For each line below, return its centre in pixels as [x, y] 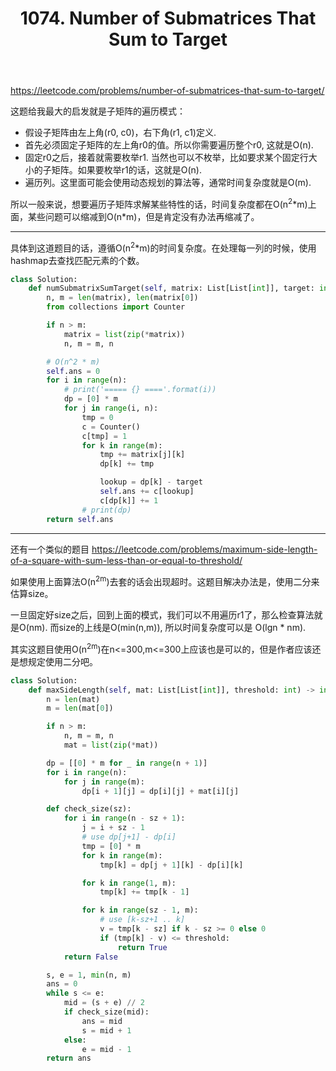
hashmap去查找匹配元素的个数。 [77, 260]
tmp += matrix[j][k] [142, 455]
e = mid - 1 [106, 1049]
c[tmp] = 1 [104, 436]
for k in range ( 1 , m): [129, 883]
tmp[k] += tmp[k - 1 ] [144, 892]
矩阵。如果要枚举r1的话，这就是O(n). [126, 170]
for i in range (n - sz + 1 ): [124, 818]
